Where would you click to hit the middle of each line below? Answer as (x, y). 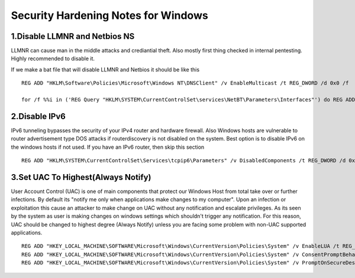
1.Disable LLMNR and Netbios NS (73, 36)
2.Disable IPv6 (38, 116)
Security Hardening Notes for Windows (109, 15)
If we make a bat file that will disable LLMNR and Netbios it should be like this (105, 69)
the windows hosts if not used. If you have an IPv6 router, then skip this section (108, 147)
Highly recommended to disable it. (53, 58)
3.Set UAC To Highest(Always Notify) (81, 177)
